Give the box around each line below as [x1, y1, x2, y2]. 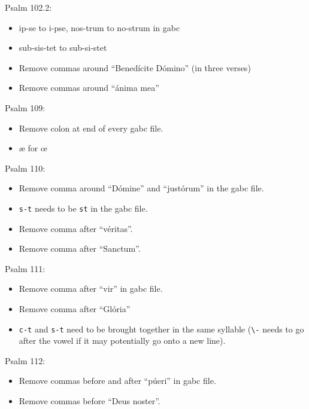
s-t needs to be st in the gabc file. [19, 202, 148, 214]
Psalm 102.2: [5, 1, 52, 13]
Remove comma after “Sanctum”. [19, 242, 141, 255]
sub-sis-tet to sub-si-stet [19, 41, 107, 54]
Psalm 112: [5, 354, 46, 367]
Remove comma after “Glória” [19, 302, 131, 315]
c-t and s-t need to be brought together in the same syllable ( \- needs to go [19, 322, 304, 335]
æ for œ [19, 142, 47, 154]
